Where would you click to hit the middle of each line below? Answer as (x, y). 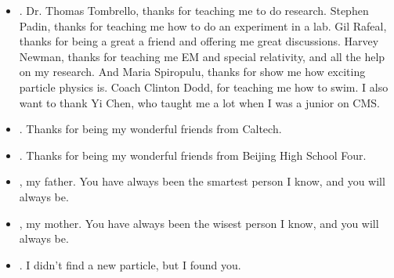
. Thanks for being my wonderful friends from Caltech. (150, 129)
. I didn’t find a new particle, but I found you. (130, 264)
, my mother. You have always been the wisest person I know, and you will (199, 223)
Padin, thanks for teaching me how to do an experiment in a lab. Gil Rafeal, (203, 25)
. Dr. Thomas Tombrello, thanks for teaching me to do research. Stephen (194, 10)
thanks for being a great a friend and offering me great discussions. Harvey (199, 41)
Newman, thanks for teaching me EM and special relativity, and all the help (202, 56)
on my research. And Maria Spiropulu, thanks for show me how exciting (192, 72)
